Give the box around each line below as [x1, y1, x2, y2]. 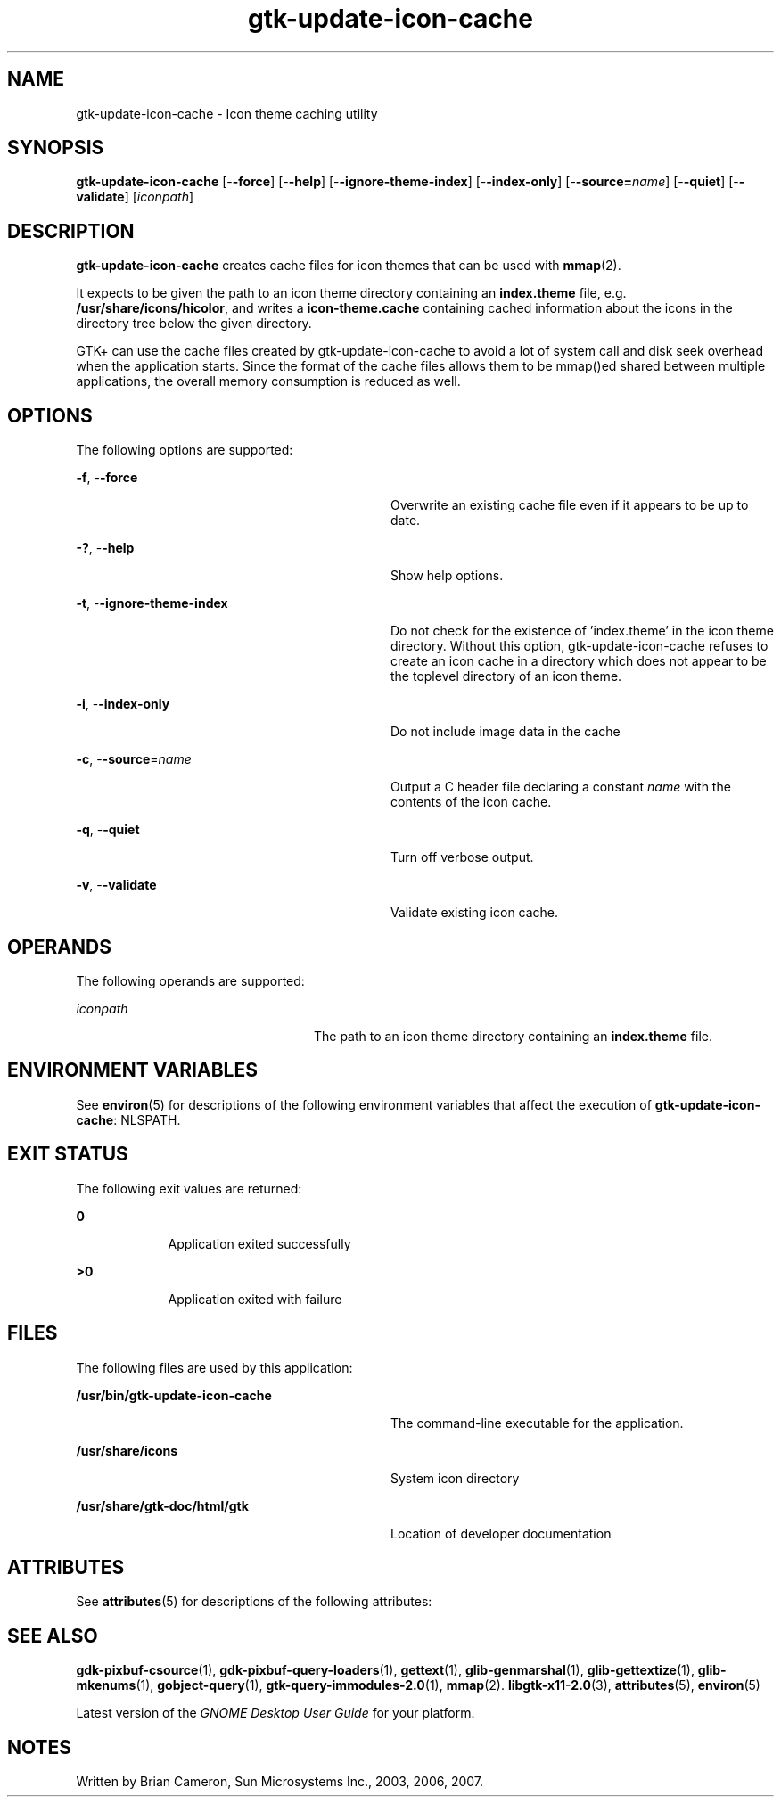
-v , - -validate [76, 877, 157, 893]
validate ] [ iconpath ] [76, 189, 194, 205]
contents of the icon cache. [390, 794, 552, 810]
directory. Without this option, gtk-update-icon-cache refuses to [390, 638, 769, 654]
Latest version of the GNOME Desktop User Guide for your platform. [76, 1705, 475, 1721]
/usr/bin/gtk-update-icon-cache [76, 1387, 272, 1403]
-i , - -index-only [76, 696, 170, 712]
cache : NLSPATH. [76, 1111, 181, 1127]
